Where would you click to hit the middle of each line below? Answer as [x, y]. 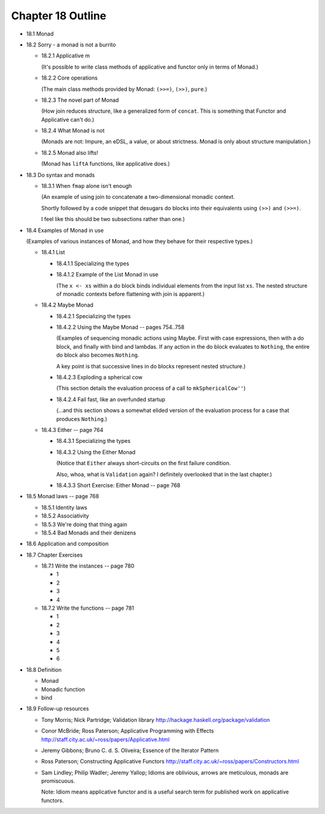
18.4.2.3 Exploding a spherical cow [99, 377]
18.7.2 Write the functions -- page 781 [88, 608]
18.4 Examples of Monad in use [65, 230]
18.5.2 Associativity [65, 516]
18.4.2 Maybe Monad [67, 305]
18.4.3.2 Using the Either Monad [96, 452]
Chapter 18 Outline [59, 16]
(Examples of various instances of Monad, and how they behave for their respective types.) [139, 241]
